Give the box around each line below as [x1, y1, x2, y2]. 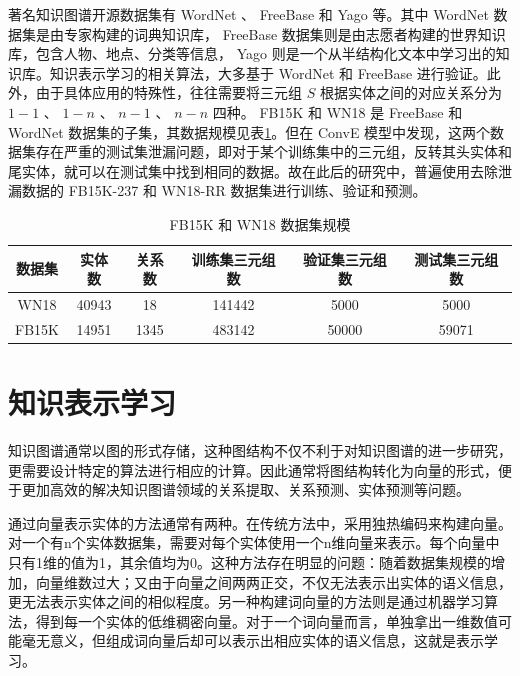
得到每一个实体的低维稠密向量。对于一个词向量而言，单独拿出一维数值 [35, 610, 498, 631]
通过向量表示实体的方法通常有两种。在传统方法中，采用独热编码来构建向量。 [8, 512, 512, 533]
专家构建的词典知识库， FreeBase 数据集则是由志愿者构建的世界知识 [63, 23, 506, 44]
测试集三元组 [414, 248, 499, 269]
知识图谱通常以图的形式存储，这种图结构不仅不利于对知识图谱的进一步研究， [8, 440, 512, 461]
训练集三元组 [191, 248, 276, 269]
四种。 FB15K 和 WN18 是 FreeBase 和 [212, 101, 463, 122]
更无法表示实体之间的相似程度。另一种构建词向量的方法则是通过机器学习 [8, 591, 484, 612]
